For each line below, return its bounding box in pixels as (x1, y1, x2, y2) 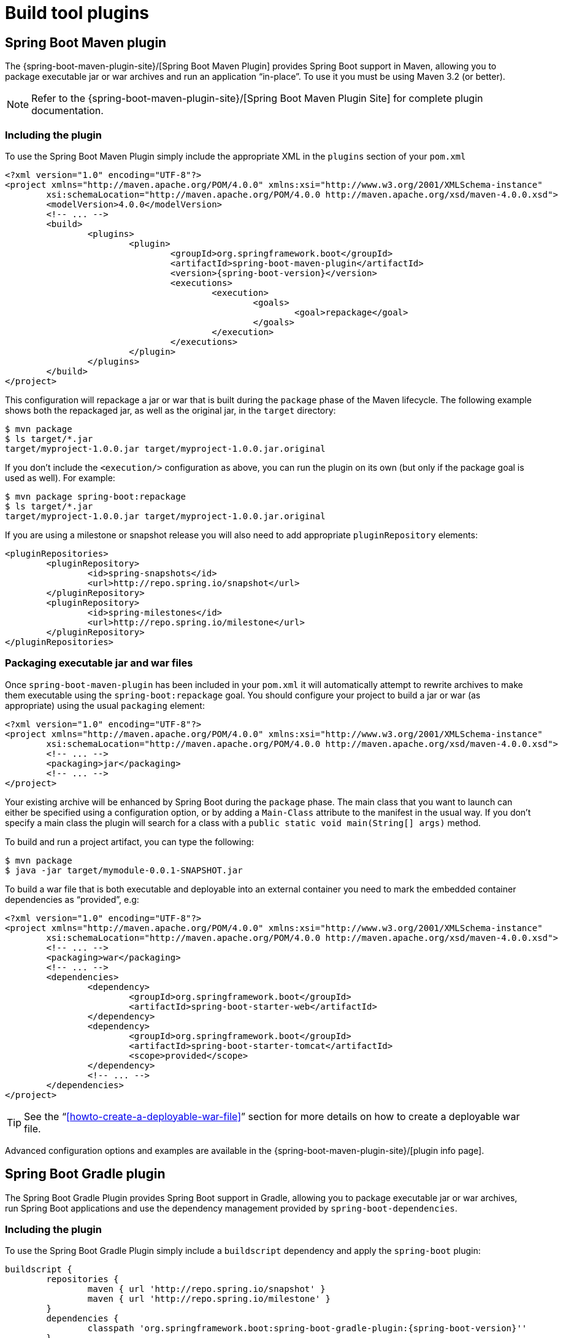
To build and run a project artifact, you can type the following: (5, 836, 254, 847)
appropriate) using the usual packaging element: (5, 700, 205, 711)
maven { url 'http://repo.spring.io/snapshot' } (87, 1284, 326, 1294)
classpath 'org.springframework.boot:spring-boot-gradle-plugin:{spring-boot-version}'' (87, 1323, 527, 1334)
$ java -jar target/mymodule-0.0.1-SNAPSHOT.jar (5, 865, 243, 875)
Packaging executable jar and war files (5, 657, 193, 670)
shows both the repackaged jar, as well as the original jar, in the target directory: (5, 404, 336, 416)
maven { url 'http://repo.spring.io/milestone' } (87, 1294, 331, 1304)
